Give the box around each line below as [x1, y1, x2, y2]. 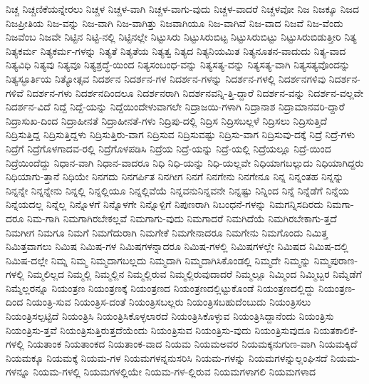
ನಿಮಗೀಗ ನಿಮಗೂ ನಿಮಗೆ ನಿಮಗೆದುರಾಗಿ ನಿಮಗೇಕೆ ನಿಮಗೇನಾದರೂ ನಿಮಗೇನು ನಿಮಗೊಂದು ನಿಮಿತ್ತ [6, 224, 328, 239]
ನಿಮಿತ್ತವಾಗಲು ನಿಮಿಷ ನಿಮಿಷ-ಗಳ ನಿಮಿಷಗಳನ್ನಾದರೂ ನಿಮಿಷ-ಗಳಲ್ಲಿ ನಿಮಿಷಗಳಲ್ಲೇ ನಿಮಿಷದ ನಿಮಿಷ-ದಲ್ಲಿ [6, 239, 348, 254]
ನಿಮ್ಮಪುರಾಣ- [313, 252, 358, 267]
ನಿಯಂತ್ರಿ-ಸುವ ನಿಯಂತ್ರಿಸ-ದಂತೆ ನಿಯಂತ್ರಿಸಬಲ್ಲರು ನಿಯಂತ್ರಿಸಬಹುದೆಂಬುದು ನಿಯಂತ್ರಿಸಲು [26, 294, 311, 309]
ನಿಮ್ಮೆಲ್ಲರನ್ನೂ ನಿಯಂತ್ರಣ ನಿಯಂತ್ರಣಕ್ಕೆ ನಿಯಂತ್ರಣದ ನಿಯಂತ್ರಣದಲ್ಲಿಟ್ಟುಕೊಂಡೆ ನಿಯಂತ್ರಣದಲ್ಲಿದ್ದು [6, 280, 316, 295]
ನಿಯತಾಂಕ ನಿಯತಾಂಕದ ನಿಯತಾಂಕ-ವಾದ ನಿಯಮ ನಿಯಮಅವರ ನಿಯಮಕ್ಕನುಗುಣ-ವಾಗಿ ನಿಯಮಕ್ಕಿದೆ [27, 336, 358, 351]
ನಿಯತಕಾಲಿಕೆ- [313, 322, 358, 337]
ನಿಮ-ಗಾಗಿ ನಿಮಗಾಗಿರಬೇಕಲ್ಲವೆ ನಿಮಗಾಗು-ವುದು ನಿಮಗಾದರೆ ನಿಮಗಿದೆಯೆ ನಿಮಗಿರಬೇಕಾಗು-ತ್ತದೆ [27, 210, 337, 225]
